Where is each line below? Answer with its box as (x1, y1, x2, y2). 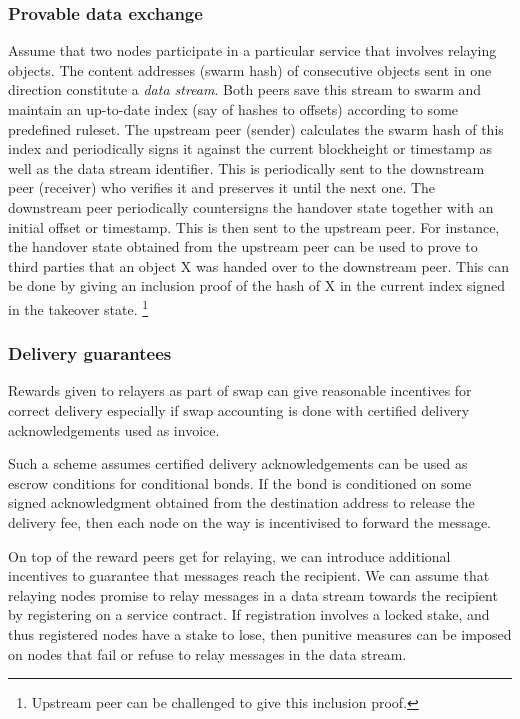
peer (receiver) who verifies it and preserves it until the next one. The (8, 177, 436, 198)
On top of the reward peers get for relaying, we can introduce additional (8, 545, 451, 566)
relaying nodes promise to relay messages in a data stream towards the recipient (8, 584, 498, 605)
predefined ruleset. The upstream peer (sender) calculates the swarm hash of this (8, 118, 504, 139)
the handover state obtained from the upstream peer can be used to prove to (8, 236, 478, 257)
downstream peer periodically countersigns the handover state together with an (8, 196, 494, 217)
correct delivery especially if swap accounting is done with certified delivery (8, 400, 470, 420)
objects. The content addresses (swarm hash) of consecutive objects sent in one (8, 59, 492, 80)
